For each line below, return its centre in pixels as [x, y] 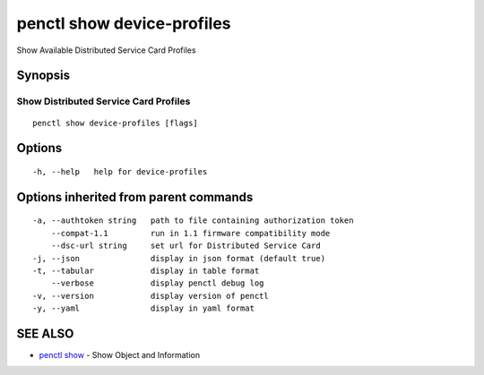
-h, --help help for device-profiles [120, 171]
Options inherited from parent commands [135, 197]
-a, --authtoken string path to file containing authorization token [193, 221]
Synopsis [43, 76]
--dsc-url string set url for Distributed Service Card [186, 246]
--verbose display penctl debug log [157, 283]
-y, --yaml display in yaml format [144, 308]
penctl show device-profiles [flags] [116, 123]
